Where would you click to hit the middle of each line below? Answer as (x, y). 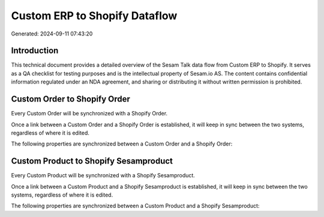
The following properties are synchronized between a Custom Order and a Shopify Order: (122, 144)
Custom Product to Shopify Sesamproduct (92, 161)
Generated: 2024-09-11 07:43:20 (52, 34)
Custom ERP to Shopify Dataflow (94, 16)
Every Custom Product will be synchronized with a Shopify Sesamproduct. (103, 176)
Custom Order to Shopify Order (70, 99)
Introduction (35, 51)
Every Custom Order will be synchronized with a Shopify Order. (89, 114)
